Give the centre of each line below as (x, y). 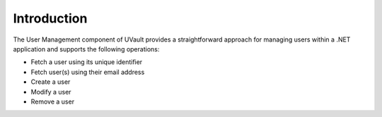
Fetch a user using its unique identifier (87, 62)
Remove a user (52, 101)
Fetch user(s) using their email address (88, 72)
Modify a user (51, 92)
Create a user (51, 82)
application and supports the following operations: (86, 49)
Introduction (50, 18)
